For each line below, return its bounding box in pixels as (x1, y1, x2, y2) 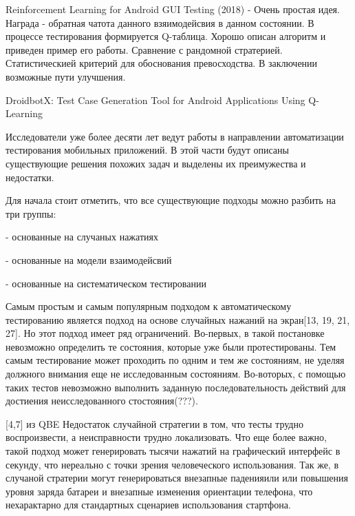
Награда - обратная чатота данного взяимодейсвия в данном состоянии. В (6, 15, 314, 30)
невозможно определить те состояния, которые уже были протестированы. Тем (6, 339, 336, 353)
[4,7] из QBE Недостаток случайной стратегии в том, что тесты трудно (6, 416, 303, 431)
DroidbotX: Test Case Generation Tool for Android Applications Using (6, 92, 305, 107)
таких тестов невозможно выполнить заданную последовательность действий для (6, 380, 346, 394)
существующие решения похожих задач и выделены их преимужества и (6, 156, 306, 170)
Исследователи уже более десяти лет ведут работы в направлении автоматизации (6, 129, 344, 143)
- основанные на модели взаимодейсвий (6, 252, 172, 267)
